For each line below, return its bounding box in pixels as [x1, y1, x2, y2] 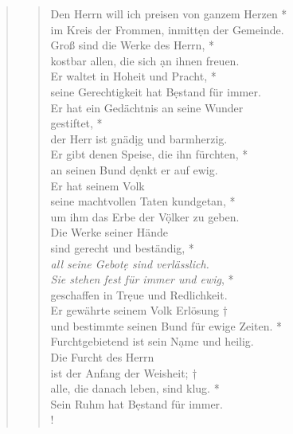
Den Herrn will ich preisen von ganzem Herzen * [50, 6, 287, 22]
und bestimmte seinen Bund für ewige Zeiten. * [50, 317, 283, 334]
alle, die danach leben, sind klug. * [50, 380, 220, 397]
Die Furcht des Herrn [50, 349, 154, 366]
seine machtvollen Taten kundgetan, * [50, 193, 236, 209]
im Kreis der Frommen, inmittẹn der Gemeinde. [50, 21, 284, 37]
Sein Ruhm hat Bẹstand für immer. [50, 395, 223, 412]
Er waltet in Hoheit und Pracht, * [50, 68, 217, 84]
